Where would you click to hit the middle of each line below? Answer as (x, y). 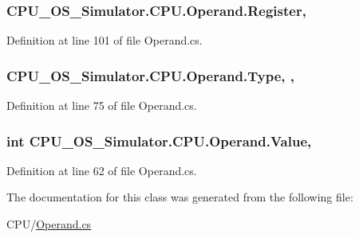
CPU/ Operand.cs (49, 224)
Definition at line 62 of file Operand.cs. (102, 170)
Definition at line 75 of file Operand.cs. (102, 105)
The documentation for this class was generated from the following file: (180, 197)
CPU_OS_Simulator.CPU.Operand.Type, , (150, 75)
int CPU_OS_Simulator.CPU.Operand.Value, (159, 140)
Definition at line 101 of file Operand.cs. (105, 40)
